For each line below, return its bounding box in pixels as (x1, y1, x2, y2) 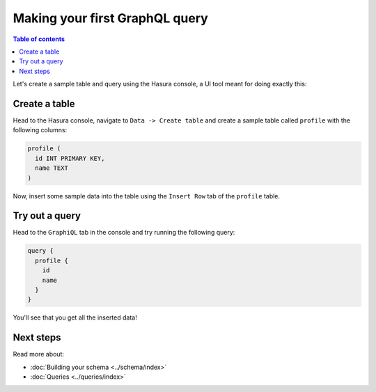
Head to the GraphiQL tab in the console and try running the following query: (13, 228, 235, 237)
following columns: (13, 126, 68, 134)
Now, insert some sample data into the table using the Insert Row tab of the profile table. (13, 191, 281, 200)
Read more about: (13, 350, 64, 359)
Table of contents (13, 35, 65, 43)
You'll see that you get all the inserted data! (13, 313, 137, 322)
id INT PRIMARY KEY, (35, 154, 105, 162)
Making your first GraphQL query (13, 10, 208, 26)
